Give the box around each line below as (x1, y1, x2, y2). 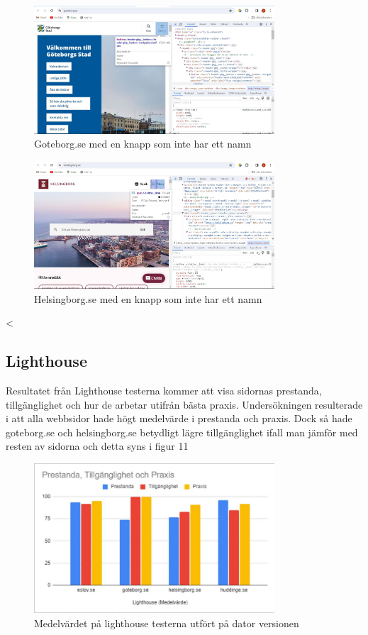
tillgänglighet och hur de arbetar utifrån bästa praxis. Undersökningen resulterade (6, 397, 363, 412)
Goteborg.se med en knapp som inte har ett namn (34, 136, 252, 151)
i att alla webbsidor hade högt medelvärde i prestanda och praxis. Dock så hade (6, 411, 352, 426)
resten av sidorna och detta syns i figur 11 (6, 438, 189, 453)
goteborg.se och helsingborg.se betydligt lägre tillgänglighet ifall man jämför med (6, 424, 358, 439)
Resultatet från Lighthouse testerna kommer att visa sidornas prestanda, (6, 383, 322, 398)
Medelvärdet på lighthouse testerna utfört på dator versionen (34, 615, 299, 630)
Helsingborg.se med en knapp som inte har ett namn (34, 291, 262, 306)
